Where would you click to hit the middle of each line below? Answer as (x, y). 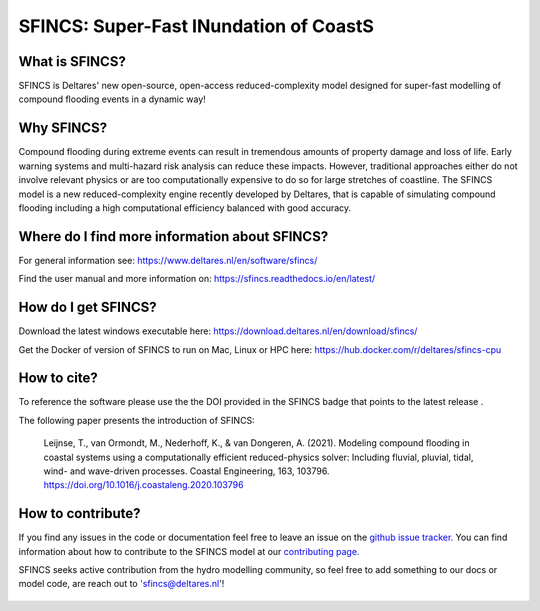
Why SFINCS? (63, 128)
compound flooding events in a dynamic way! (112, 99)
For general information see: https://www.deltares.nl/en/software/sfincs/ (168, 260)
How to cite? (58, 378)
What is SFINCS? (72, 61)
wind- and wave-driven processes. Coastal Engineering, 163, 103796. (186, 471)
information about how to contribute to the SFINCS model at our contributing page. (189, 551)
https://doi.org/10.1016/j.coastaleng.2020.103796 (143, 485)
